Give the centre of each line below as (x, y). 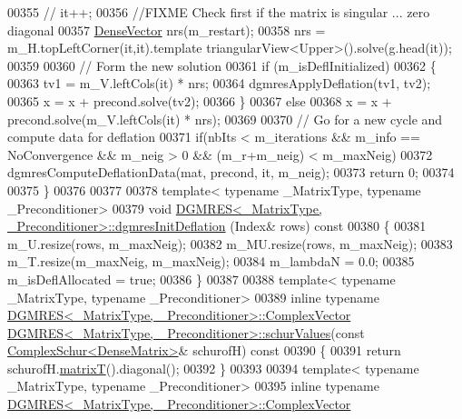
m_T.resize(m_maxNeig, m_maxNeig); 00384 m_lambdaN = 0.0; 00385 (211, 261)
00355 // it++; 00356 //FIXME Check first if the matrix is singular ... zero (219, 12)
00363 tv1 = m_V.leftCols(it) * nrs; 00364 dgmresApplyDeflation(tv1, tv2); (219, 83)
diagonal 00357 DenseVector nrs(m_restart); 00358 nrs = (167, 30)
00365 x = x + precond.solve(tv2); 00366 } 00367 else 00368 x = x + (200, 100)
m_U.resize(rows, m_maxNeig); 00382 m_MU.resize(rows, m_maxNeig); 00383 (230, 243)
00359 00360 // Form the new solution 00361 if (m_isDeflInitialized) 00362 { (222, 65)
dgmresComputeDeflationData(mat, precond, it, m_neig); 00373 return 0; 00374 (231, 172)
